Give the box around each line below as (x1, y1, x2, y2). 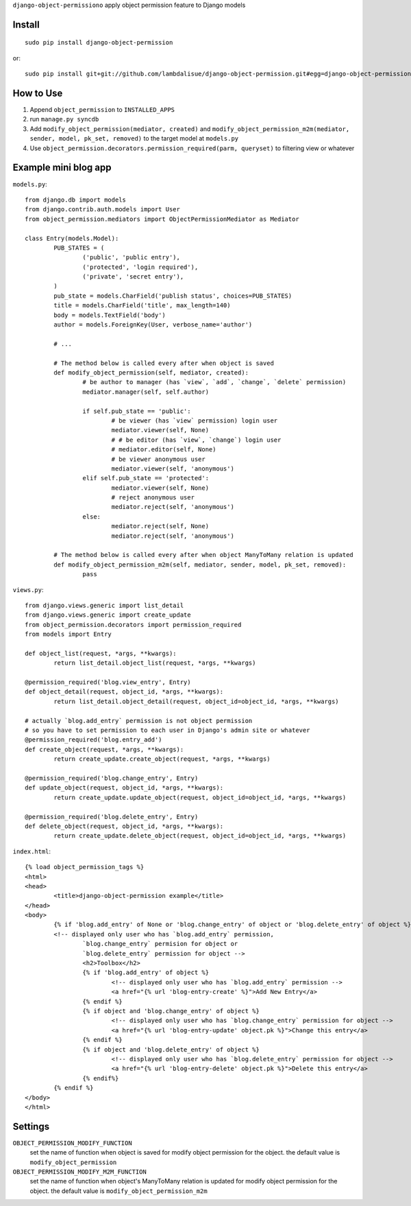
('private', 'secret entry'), (82, 273, 184, 281)
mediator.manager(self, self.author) (82, 388, 209, 396)
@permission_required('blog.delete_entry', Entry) (25, 813, 199, 820)
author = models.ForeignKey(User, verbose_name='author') (53, 321, 253, 329)
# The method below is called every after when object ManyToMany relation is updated (53, 551, 354, 559)
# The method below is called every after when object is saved (53, 359, 274, 367)
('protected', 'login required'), (82, 263, 199, 271)
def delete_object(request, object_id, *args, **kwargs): (25, 822, 224, 830)
